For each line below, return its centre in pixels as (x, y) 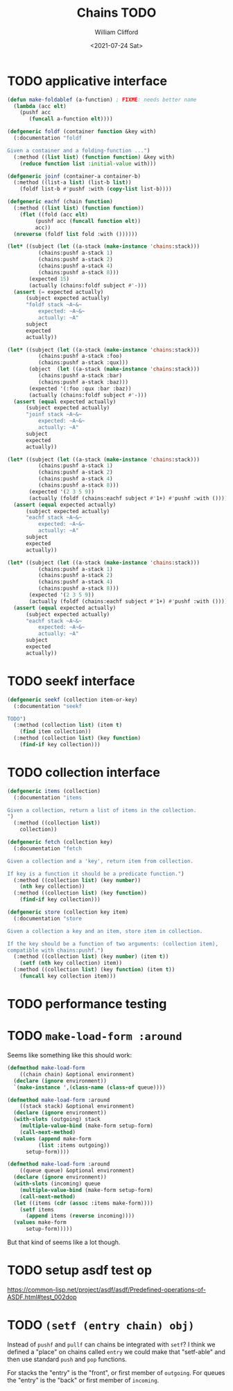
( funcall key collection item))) (68, 976)
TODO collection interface (84, 772)
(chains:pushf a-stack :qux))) (83, 363)
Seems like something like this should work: (70, 1055)
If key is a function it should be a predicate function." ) (96, 874)
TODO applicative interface (87, 81)
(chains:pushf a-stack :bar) (80, 376)
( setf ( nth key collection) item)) (71, 963)
